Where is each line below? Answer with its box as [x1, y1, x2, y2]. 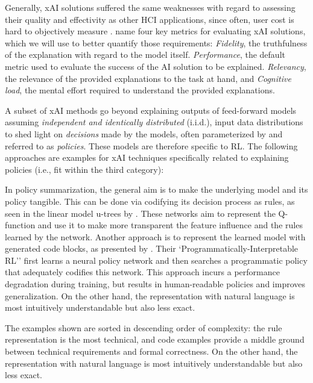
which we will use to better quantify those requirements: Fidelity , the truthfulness [5, 36, 308, 49]
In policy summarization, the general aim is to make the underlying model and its [5, 183, 308, 196]
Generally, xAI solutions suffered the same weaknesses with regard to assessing [5, 1, 296, 13]
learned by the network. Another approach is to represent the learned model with [5, 230, 306, 243]
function [5, 219, 36, 231]
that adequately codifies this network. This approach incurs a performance [5, 266, 280, 278]
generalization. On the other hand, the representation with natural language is [5, 289, 295, 302]
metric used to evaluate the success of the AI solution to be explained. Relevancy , [5, 60, 306, 72]
